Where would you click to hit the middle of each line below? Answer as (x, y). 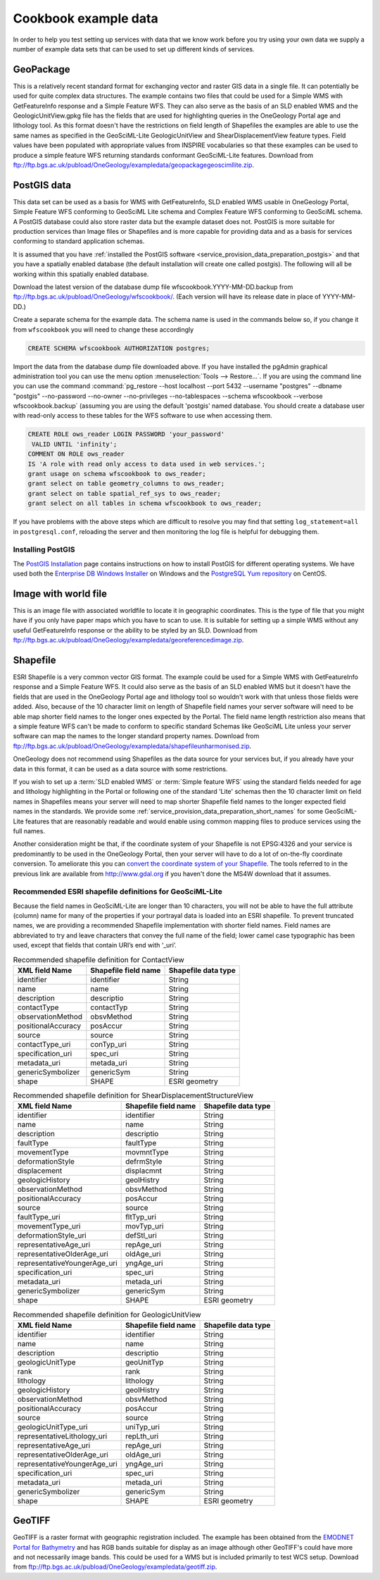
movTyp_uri (145, 1226)
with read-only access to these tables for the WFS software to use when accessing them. (142, 416)
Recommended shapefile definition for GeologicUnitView (107, 1314)
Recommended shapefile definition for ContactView (99, 959)
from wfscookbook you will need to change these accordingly (103, 329)
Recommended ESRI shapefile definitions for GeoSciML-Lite (118, 892)
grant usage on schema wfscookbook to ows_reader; (117, 474)
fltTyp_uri (141, 1217)
